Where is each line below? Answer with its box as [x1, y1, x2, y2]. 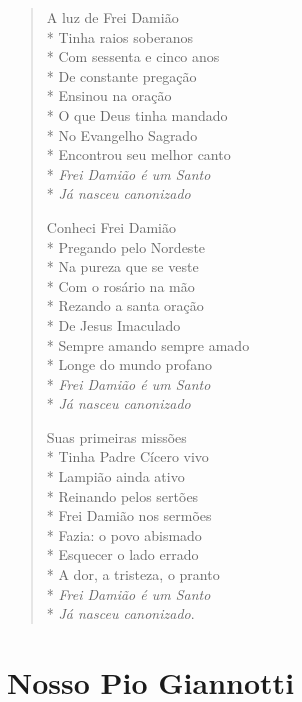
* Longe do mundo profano [46, 354, 212, 375]
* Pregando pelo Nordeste [46, 236, 206, 257]
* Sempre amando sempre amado [46, 334, 250, 355]
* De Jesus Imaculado [46, 314, 181, 335]
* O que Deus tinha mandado [46, 104, 228, 125]
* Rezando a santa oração [46, 295, 204, 316]
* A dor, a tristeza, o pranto [46, 564, 220, 585]
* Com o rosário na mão [46, 275, 195, 296]
